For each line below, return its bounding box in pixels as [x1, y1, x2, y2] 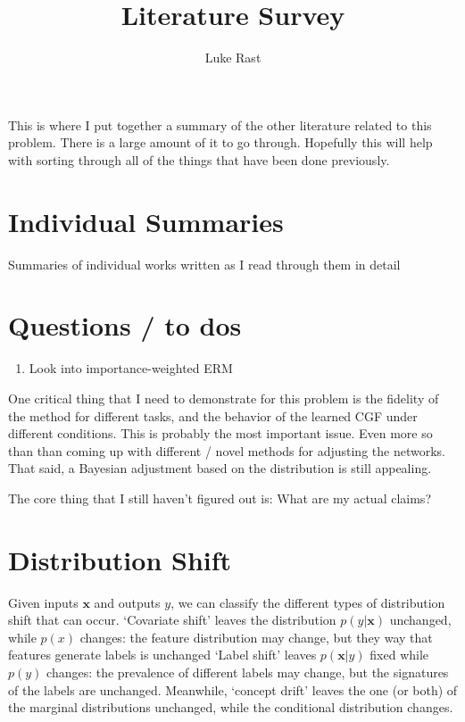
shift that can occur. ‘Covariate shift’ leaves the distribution [8, 610, 336, 629]
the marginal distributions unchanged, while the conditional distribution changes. [8, 698, 453, 717]
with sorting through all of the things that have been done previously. [8, 150, 390, 169]
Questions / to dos [8, 307, 242, 344]
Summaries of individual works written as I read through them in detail [8, 254, 401, 273]
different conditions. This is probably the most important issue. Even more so [8, 424, 433, 443]
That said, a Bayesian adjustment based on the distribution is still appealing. [8, 459, 432, 477]
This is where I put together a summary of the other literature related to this [8, 115, 432, 134]
